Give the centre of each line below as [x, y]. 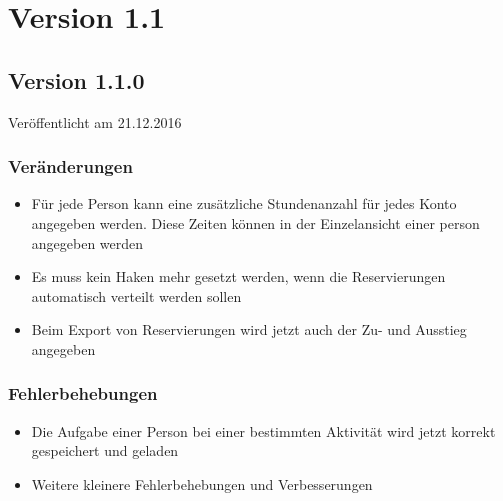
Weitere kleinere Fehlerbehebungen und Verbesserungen [202, 483]
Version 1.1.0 [76, 79]
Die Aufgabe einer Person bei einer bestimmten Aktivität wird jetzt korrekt [263, 430]
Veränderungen [70, 166]
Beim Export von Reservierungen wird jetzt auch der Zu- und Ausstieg [249, 329]
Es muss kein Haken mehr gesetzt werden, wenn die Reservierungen [238, 276]
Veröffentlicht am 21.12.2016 [95, 121]
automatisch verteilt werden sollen [136, 295]
